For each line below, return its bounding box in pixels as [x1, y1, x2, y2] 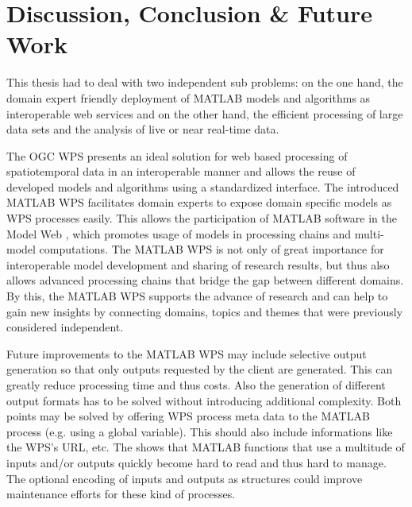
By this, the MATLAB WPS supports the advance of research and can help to [6, 288, 388, 304]
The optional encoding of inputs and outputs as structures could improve [6, 470, 363, 486]
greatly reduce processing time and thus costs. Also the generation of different [6, 377, 386, 393]
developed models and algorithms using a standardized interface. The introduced [6, 178, 399, 195]
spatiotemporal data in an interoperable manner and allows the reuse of [6, 163, 356, 180]
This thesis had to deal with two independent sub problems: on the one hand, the [6, 74, 403, 91]
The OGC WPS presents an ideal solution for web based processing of [6, 147, 348, 164]
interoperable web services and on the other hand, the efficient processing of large [6, 105, 403, 122]
